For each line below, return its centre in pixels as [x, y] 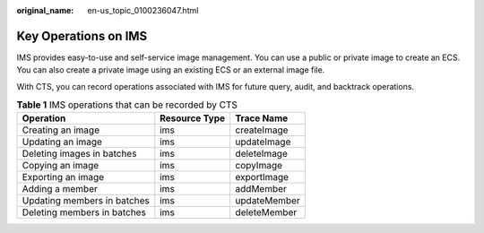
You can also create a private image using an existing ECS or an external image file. [171, 70]
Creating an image [61, 130]
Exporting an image [63, 177]
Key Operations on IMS [82, 36]
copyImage [259, 166]
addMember [261, 189]
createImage [262, 130]
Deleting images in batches [79, 154]
